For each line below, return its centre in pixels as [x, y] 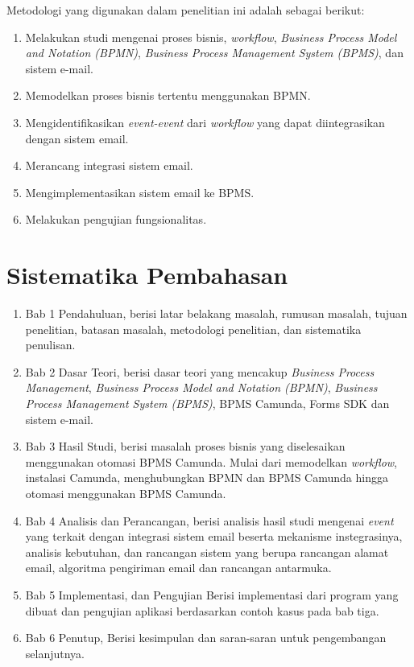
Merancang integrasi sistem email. [109, 165]
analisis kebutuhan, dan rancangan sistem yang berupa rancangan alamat [207, 552]
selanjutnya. [55, 653]
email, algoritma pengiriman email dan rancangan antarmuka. [178, 568]
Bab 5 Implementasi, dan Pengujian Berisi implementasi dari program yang [212, 594]
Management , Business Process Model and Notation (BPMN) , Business [201, 387]
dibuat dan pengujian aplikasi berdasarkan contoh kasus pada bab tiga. [202, 610]
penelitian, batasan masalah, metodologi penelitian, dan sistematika [193, 329]
